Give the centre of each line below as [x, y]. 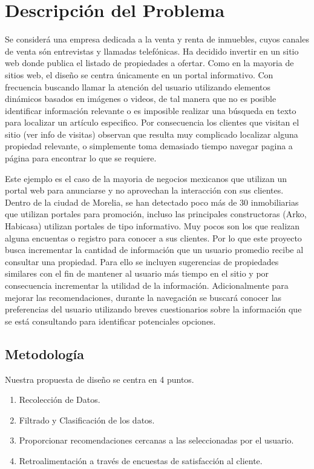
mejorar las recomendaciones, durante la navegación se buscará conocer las [143, 297]
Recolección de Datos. [60, 400]
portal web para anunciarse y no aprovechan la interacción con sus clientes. [144, 190]
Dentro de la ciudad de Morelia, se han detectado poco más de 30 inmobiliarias [152, 202]
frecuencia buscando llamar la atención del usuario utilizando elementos [138, 86]
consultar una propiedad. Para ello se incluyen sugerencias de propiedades [142, 261]
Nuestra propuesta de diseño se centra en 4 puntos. [100, 379]
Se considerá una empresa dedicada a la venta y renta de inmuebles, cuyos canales [157, 39]
